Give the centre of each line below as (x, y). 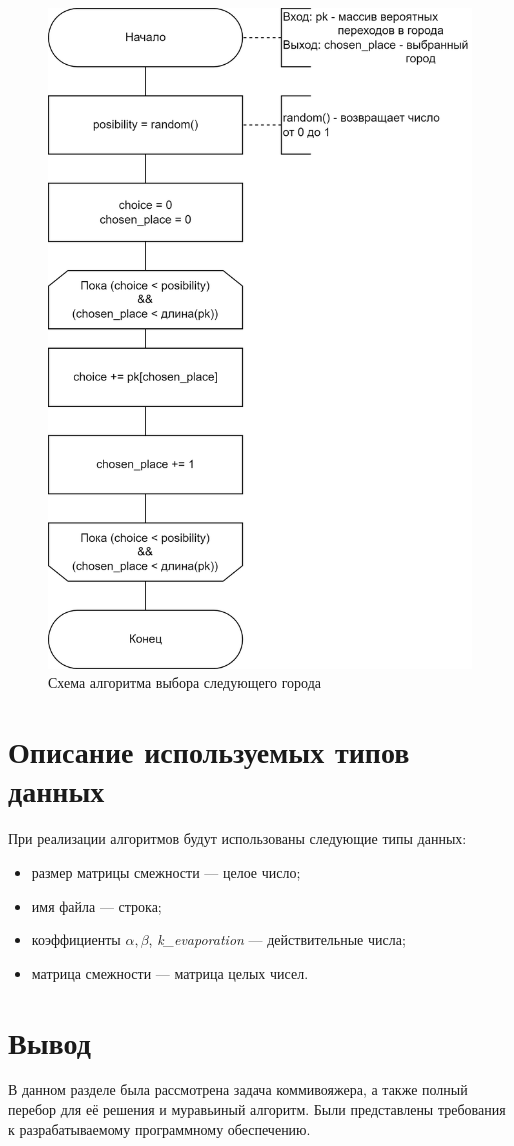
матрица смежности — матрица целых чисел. (170, 972)
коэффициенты (76, 939)
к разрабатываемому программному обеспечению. (159, 1128)
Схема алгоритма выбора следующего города (185, 682)
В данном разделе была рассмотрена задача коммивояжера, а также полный (238, 1089)
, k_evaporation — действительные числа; (277, 939)
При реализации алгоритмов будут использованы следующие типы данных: (237, 838)
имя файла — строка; (96, 905)
